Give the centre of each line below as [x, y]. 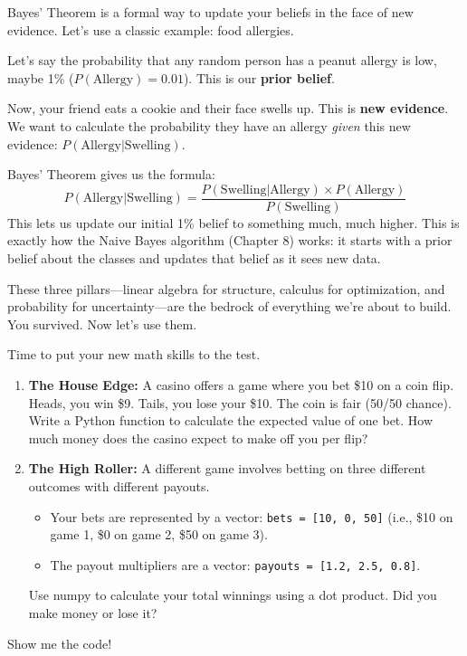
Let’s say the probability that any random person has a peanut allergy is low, [222, 60]
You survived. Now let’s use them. [102, 323]
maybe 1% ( [41, 77]
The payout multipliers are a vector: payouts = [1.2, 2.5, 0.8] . [235, 564]
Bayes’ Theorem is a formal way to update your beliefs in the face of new [210, 12]
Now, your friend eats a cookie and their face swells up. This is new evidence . [228, 108]
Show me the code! [60, 643]
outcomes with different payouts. [119, 485]
